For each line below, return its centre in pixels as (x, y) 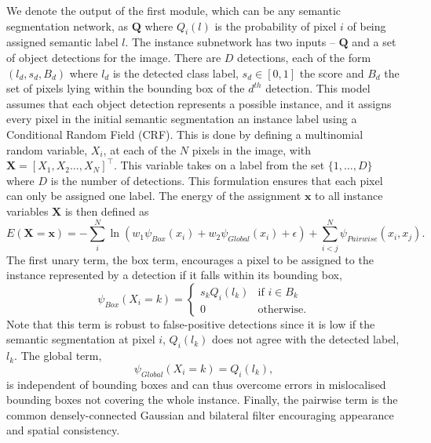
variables (27, 211)
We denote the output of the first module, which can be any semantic (174, 10)
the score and (332, 73)
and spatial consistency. (63, 430)
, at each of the (140, 149)
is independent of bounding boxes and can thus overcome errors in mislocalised (196, 384)
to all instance (349, 196)
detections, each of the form (304, 57)
